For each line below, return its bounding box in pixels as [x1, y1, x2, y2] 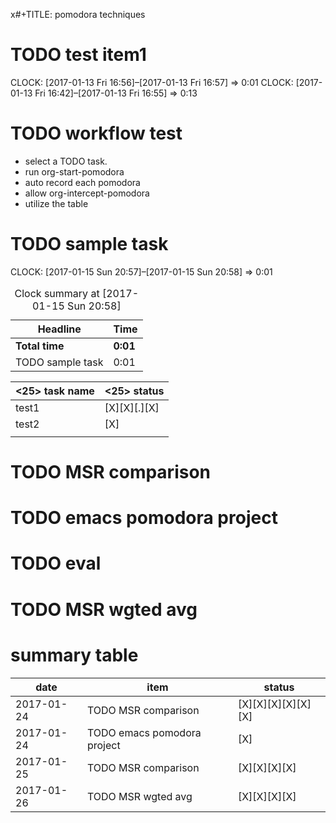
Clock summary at [14, 286, 100, 300]
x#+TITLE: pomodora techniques [10, 9, 146, 20]
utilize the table [24, 197, 89, 209]
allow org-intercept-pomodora [24, 187, 150, 199]
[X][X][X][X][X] [237, 697, 312, 711]
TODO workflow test [10, 122, 183, 145]
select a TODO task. [24, 155, 108, 167]
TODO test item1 [10, 44, 147, 66]
